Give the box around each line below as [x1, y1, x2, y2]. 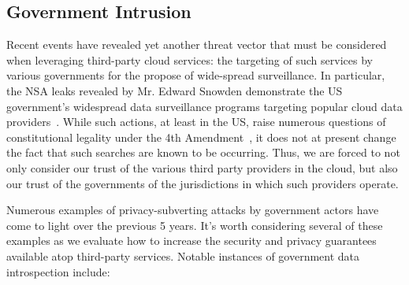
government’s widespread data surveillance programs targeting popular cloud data [6, 98, 403, 114]
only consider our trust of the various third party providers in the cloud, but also [6, 159, 398, 176]
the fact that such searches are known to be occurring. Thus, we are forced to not [6, 144, 400, 161]
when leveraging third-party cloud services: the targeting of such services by [6, 51, 373, 68]
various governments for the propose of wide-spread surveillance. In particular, [6, 67, 385, 83]
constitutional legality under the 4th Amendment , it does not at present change [6, 128, 396, 145]
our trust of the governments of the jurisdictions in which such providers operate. [6, 175, 399, 191]
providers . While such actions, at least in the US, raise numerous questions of [6, 113, 386, 130]
